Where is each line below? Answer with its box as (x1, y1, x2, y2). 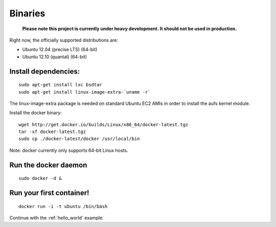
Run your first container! (9, 189, 89, 197)
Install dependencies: (9, 67, 80, 76)
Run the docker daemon (9, 161, 87, 169)
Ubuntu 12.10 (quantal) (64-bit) (22, 54, 87, 60)
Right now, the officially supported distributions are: (9, 37, 119, 43)
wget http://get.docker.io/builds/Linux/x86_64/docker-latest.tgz (18, 122, 189, 127)
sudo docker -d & (18, 175, 62, 181)
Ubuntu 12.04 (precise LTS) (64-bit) (22, 47, 98, 53)
